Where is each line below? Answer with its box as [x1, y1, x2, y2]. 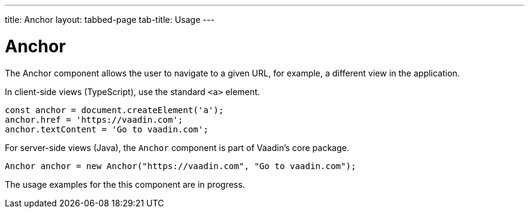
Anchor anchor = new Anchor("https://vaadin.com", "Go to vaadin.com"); [5, 161, 356, 171]
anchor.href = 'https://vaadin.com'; [5, 114, 184, 125]
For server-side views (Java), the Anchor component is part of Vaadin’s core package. [5, 142, 350, 153]
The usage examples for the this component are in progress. [5, 179, 245, 190]
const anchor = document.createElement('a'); [5, 105, 224, 115]
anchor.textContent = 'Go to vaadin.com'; [5, 124, 209, 134]
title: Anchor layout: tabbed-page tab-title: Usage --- [5, 14, 215, 25]
